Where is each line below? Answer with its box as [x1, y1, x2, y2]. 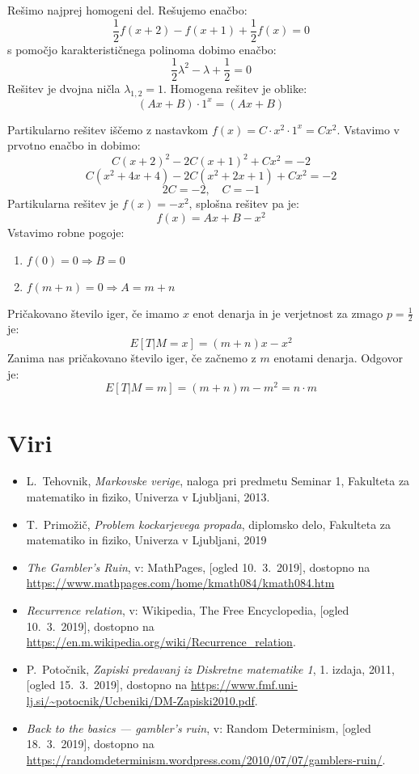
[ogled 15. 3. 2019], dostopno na [26, 676, 188, 693]
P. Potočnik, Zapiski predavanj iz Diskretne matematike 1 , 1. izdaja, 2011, [26, 660, 395, 677]
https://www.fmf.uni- [190, 676, 298, 693]
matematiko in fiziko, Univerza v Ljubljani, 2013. [26, 489, 270, 505]
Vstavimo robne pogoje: [7, 223, 125, 240]
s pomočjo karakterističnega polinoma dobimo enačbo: [7, 40, 277, 57]
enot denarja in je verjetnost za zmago [193, 304, 383, 321]
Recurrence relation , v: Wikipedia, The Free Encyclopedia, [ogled [26, 602, 349, 619]
